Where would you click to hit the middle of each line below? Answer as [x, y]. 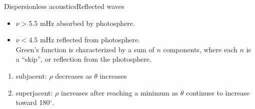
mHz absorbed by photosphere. [87, 23]
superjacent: [34, 92]
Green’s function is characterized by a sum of [85, 49]
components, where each [200, 49]
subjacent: [31, 75]
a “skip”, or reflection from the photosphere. [83, 59]
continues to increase [217, 92]
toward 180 [33, 102]
